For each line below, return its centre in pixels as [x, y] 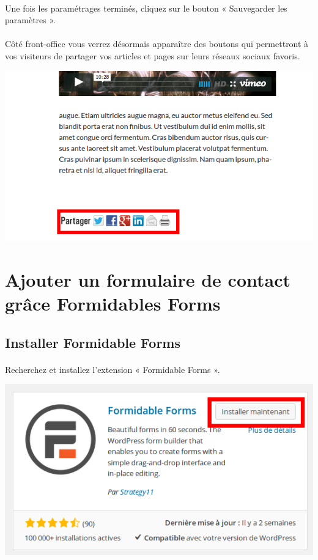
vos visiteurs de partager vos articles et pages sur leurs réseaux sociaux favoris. [153, 55]
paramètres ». [30, 20]
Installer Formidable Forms [93, 342]
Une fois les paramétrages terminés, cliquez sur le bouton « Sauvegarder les [146, 8]
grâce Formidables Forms [113, 304]
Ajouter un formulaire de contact [148, 279]
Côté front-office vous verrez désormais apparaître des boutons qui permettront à [157, 44]
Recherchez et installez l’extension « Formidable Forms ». [113, 369]
